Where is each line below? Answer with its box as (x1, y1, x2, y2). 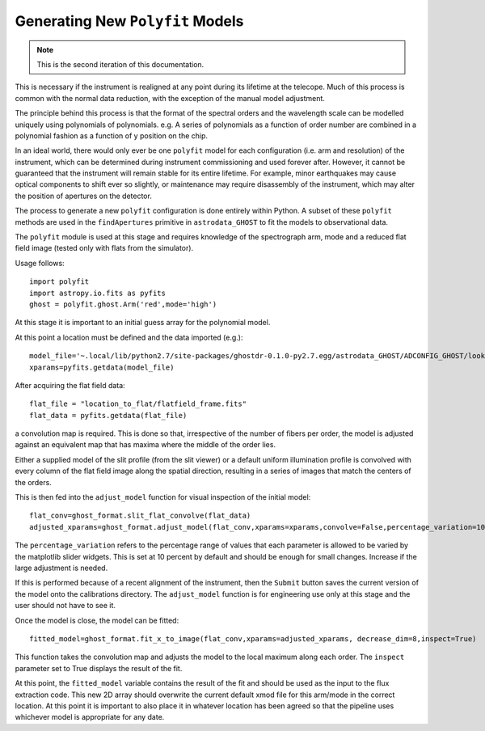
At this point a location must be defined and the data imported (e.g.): (15, 332, 243, 342)
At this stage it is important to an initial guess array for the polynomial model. (15, 318, 271, 327)
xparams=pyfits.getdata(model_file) (29, 362, 175, 372)
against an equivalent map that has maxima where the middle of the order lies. (15, 440, 276, 450)
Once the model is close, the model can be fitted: (15, 615, 179, 625)
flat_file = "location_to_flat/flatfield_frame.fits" (29, 399, 247, 408)
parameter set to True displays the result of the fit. (15, 663, 183, 673)
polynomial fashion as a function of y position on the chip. (15, 130, 209, 141)
